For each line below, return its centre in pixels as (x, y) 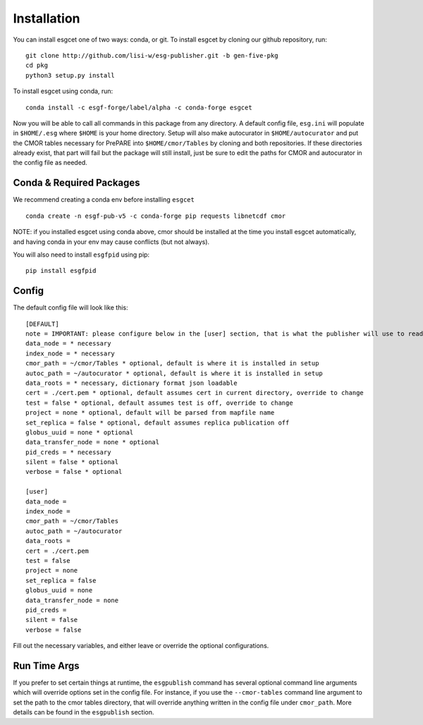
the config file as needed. (50, 163)
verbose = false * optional (74, 472)
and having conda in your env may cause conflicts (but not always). (111, 242)
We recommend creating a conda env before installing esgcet (104, 200)
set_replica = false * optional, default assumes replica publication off (158, 422)
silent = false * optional (72, 462)
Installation (47, 18)
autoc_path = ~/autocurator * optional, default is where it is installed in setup (174, 373)
